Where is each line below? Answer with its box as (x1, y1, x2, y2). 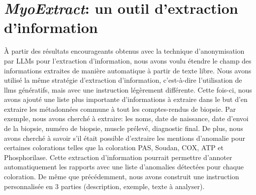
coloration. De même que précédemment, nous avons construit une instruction (4, 171, 239, 182)
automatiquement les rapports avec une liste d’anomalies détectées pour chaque (4, 162, 244, 172)
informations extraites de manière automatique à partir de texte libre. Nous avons (4, 65, 252, 75)
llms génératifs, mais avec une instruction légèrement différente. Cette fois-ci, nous (4, 84, 252, 95)
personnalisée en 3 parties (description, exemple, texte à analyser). (4, 181, 205, 191)
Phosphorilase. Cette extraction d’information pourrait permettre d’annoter (4, 152, 232, 162)
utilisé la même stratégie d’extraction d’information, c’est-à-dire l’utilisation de (4, 75, 242, 85)
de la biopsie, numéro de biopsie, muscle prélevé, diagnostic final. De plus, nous (4, 123, 243, 133)
